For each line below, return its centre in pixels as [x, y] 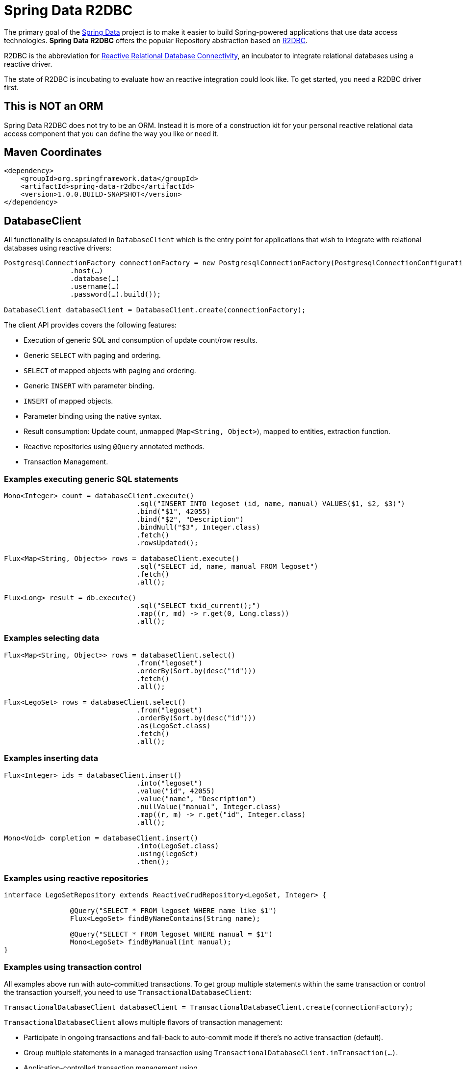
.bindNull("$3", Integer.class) [198, 527]
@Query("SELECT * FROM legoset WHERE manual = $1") [171, 934]
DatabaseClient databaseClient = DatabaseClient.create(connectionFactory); [155, 310]
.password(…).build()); [116, 294]
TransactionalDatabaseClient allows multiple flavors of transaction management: [143, 1022]
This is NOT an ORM [54, 106]
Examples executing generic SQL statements [91, 479]
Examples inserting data [51, 758]
